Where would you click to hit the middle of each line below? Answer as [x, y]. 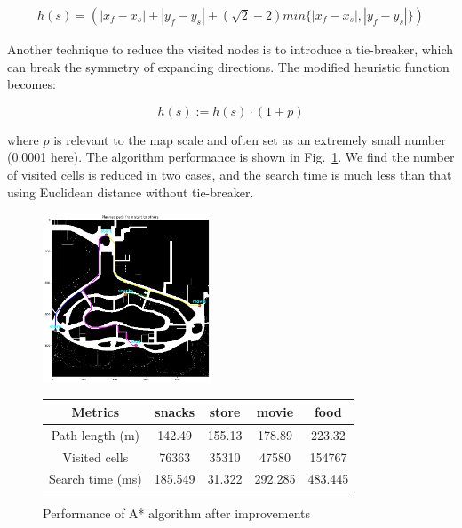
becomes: [32, 84]
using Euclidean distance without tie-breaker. [131, 192]
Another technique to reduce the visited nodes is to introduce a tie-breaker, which [231, 49]
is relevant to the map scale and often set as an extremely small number [250, 139]
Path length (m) [96, 434]
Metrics [96, 411]
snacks [175, 411]
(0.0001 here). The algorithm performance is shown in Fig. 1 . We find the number [231, 157]
